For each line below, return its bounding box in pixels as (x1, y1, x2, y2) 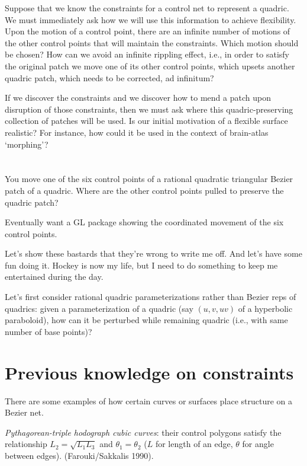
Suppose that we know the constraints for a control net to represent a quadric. (5, 2, 289, 14)
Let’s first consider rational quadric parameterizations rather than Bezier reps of (5, 291, 296, 303)
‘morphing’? (5, 138, 49, 150)
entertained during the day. (5, 270, 104, 283)
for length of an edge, (155, 438, 233, 450)
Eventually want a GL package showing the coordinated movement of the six (5, 216, 284, 228)
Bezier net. (5, 406, 44, 419)
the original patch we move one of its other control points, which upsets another (5, 59, 295, 72)
